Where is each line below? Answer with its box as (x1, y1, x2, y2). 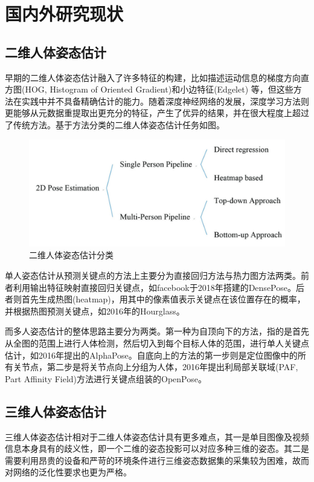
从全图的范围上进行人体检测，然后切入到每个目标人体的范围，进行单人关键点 (5, 336, 309, 349)
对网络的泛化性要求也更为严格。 (5, 466, 132, 478)
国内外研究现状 (5, 1, 124, 26)
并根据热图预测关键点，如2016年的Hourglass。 (5, 304, 185, 317)
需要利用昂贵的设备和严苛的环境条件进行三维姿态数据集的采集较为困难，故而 (5, 454, 309, 466)
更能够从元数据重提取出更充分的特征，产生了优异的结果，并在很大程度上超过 (5, 106, 309, 119)
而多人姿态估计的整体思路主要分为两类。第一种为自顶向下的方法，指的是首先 (5, 325, 309, 337)
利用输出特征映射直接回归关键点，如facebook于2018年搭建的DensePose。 (13, 281, 296, 293)
